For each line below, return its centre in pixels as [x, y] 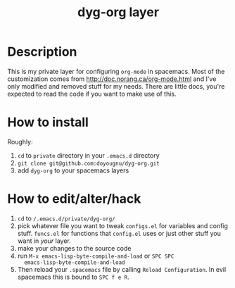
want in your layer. [44, 241]
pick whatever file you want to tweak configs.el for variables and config [123, 225]
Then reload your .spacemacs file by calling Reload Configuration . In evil [122, 269]
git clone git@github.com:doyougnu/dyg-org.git [88, 163]
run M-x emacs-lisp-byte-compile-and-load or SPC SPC [96, 256]
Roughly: [20, 142]
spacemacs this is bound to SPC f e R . [73, 277]
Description [42, 52]
